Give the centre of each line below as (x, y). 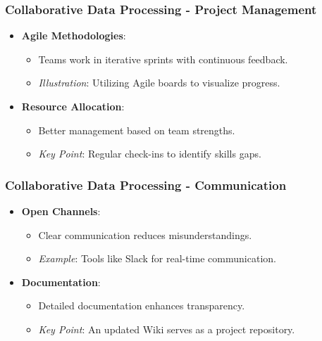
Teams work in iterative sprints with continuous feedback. (163, 59)
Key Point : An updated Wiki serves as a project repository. (167, 329)
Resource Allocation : (73, 106)
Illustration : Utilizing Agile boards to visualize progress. (159, 83)
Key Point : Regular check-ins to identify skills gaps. (150, 154)
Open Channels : (61, 211)
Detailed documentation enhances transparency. (142, 305)
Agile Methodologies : (74, 36)
